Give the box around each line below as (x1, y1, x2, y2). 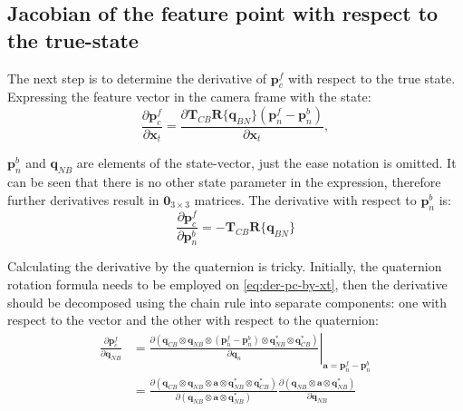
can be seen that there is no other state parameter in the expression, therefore (7, 172, 441, 191)
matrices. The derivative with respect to (194, 190, 417, 209)
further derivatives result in (7, 190, 159, 209)
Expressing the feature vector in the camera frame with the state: (7, 87, 371, 106)
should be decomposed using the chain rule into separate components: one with (7, 292, 448, 311)
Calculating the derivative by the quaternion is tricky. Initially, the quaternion (7, 257, 442, 276)
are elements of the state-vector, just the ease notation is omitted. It (76, 153, 457, 172)
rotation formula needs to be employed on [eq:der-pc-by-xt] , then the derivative (7, 274, 448, 293)
